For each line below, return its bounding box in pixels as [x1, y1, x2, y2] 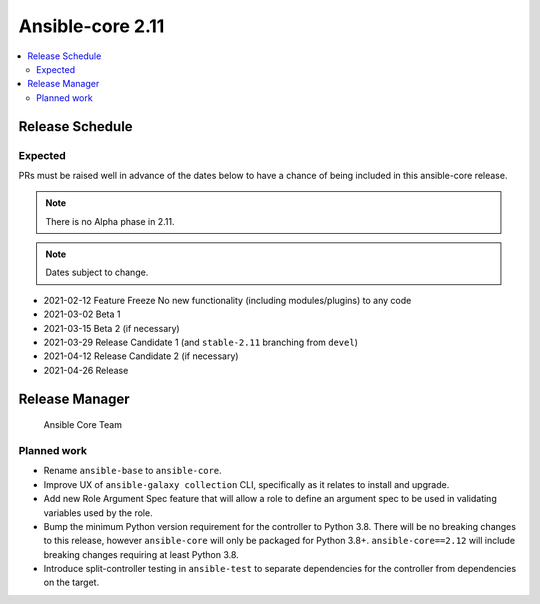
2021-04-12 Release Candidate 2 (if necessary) [43, 350, 239, 362]
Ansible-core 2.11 [18, 15, 165, 37]
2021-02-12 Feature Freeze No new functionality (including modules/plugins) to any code [43, 294, 412, 306]
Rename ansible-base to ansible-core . [43, 465, 222, 477]
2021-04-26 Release [43, 364, 129, 376]
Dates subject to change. [45, 266, 149, 279]
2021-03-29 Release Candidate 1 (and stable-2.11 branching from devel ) [43, 336, 359, 348]
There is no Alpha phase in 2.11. [45, 215, 175, 227]
